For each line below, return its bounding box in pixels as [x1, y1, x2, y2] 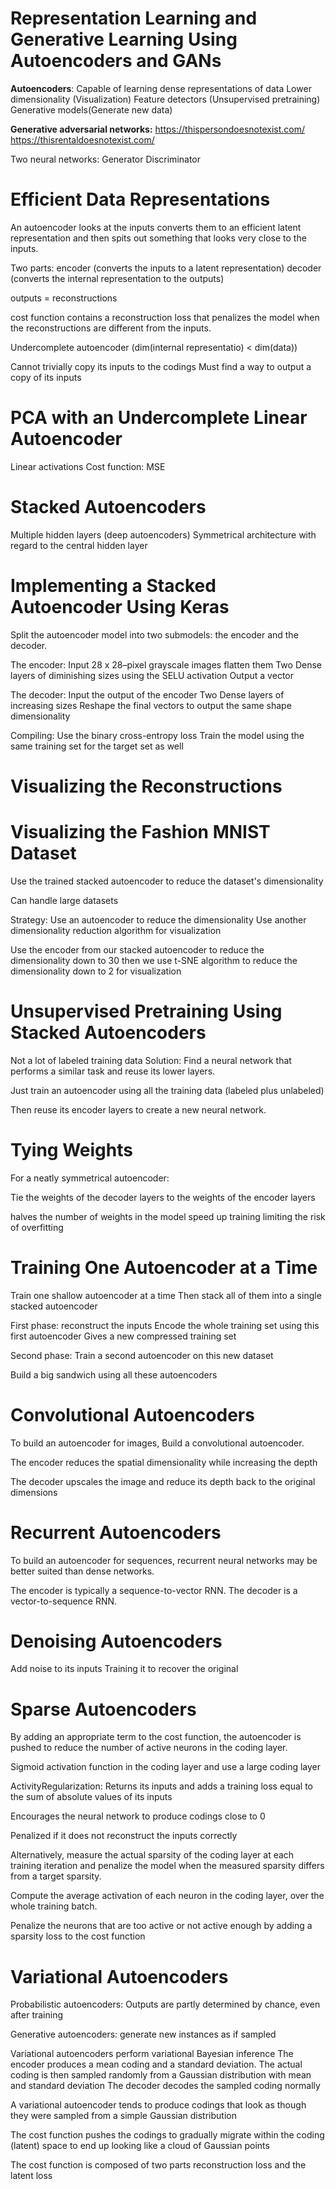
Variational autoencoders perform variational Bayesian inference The [10, 2048, 294, 2060]
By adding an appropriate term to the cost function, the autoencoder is [10, 1731, 302, 1743]
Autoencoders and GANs [10, 50, 222, 72]
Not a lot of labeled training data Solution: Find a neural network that [10, 1054, 292, 1066]
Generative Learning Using [10, 28, 238, 51]
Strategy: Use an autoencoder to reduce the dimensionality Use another [10, 913, 307, 926]
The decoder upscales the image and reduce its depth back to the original [10, 1475, 316, 1487]
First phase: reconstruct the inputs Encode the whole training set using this [10, 1319, 320, 1331]
